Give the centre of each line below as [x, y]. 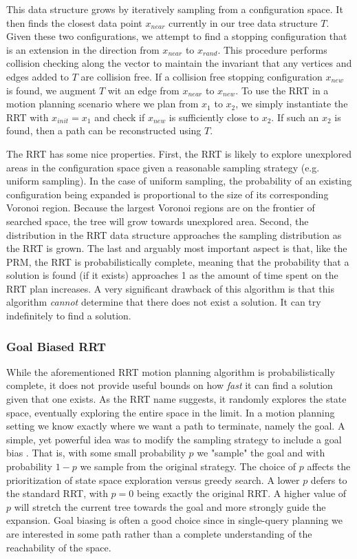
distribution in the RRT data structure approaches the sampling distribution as [174, 234]
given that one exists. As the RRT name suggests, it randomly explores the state [176, 399]
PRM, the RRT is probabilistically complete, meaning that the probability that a [178, 261]
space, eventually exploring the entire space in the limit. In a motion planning [171, 412]
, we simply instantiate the [292, 104]
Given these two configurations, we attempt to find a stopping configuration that [177, 36]
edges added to [38, 76]
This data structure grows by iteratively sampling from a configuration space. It [175, 9]
